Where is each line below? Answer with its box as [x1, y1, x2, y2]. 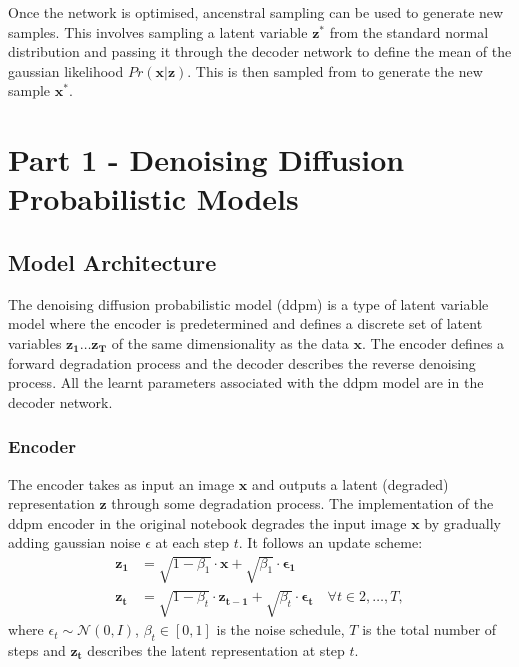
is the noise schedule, [216, 619, 345, 640]
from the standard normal [329, 21, 489, 42]
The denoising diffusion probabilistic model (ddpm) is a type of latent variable [8, 293, 489, 314]
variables [8, 332, 62, 353]
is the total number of [362, 619, 497, 640]
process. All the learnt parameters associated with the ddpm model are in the [8, 372, 484, 393]
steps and [8, 639, 66, 660]
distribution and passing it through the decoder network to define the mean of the [8, 41, 512, 62]
